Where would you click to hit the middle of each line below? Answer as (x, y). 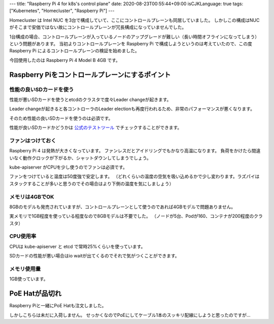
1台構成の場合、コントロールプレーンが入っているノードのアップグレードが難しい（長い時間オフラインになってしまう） (134, 37)
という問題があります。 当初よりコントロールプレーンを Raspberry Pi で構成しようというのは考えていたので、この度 (131, 44)
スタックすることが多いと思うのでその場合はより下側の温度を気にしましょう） (92, 183)
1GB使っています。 (29, 279)
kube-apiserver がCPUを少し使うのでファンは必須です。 (68, 167)
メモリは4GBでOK (32, 197)
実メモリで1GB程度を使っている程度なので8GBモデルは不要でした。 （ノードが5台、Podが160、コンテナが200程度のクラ (136, 216)
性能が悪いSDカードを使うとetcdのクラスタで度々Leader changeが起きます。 (90, 100)
